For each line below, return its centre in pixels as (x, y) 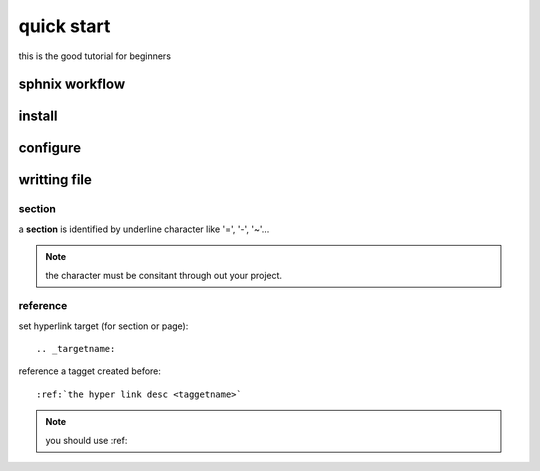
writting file (55, 180)
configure (50, 148)
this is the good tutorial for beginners (95, 56)
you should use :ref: (86, 440)
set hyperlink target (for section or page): (103, 326)
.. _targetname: (76, 349)
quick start (64, 26)
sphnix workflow (71, 84)
